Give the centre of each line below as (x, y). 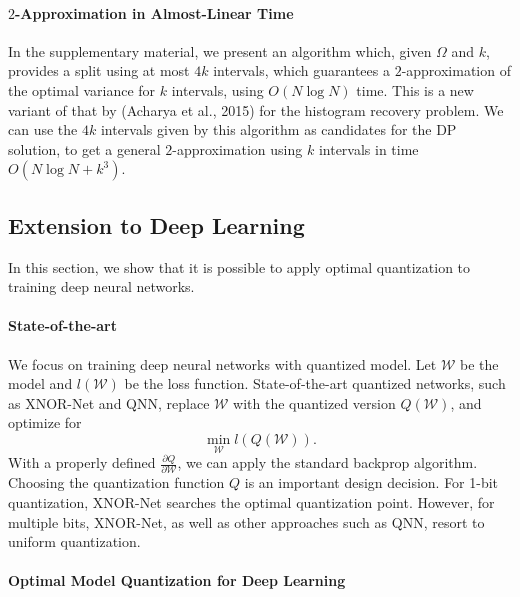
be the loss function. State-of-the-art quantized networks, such (315, 383)
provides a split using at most (99, 70)
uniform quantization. (74, 541)
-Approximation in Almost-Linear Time (154, 12)
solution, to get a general (84, 148)
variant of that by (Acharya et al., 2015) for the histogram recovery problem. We (256, 109)
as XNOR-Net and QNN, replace (109, 402)
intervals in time (368, 148)
